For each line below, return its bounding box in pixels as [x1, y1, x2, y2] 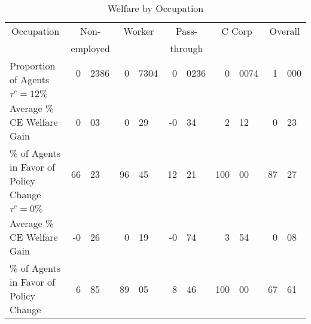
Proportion [10, 59, 56, 72]
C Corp [221, 24, 252, 38]
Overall [269, 24, 300, 38]
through [170, 41, 203, 55]
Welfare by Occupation [107, 1, 204, 15]
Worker [123, 24, 154, 38]
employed [71, 41, 110, 55]
